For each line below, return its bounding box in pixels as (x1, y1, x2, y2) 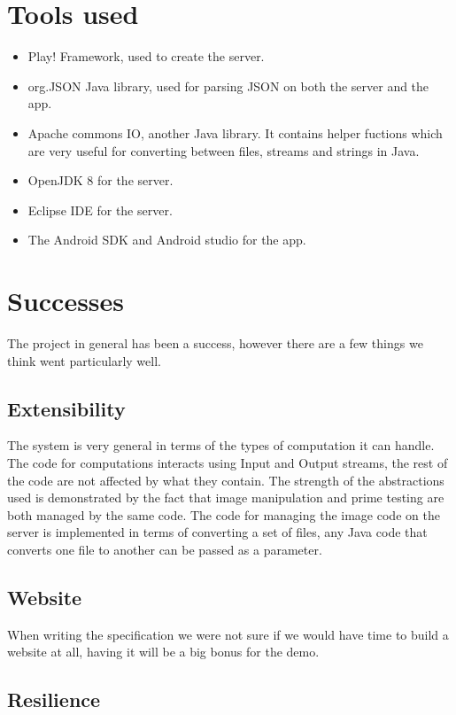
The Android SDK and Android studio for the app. (27, 230, 306, 249)
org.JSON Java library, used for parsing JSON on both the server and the (27, 76, 429, 95)
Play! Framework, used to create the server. (27, 47, 265, 66)
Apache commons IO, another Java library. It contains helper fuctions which (27, 123, 443, 142)
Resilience (7, 686, 101, 713)
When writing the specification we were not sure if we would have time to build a (7, 625, 449, 643)
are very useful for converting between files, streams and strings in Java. (27, 141, 420, 159)
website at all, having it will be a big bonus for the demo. (7, 642, 320, 661)
